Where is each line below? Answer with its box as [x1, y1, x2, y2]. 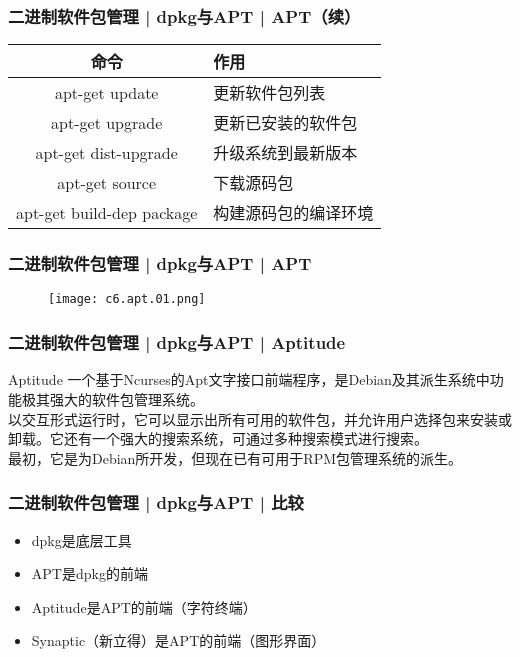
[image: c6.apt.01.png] [48, 292, 206, 307]
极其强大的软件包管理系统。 [21, 388, 204, 409]
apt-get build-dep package [16, 200, 198, 224]
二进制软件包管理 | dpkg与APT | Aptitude [8, 330, 346, 355]
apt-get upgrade [51, 110, 163, 134]
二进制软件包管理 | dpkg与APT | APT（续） [8, 3, 361, 28]
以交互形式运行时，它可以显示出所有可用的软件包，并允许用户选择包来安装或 [8, 408, 512, 429]
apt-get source [57, 170, 157, 194]
